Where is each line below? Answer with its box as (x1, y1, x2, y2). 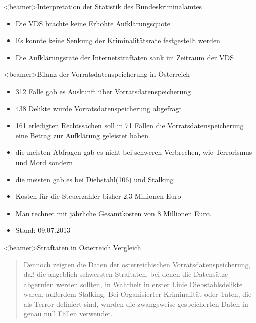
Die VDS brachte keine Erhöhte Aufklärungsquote (15, 18, 170, 28)
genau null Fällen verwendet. (23, 308, 113, 319)
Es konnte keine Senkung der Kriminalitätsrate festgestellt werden (15, 35, 220, 46)
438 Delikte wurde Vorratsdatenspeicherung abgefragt (15, 103, 182, 113)
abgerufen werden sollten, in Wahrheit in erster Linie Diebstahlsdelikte (23, 278, 243, 289)
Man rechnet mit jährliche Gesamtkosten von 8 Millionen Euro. (15, 208, 212, 218)
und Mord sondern (15, 156, 73, 167)
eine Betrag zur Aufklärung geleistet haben (15, 130, 149, 140)
